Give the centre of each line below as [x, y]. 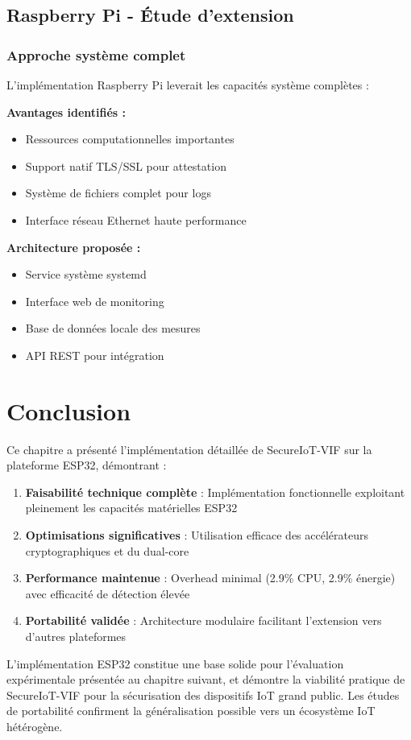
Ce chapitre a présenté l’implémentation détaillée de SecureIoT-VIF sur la [189, 449]
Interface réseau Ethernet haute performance [136, 219]
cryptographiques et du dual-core [107, 550]
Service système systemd [86, 274]
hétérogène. [35, 726]
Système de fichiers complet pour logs [118, 193]
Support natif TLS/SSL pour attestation [126, 165]
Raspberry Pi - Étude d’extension [150, 15]
